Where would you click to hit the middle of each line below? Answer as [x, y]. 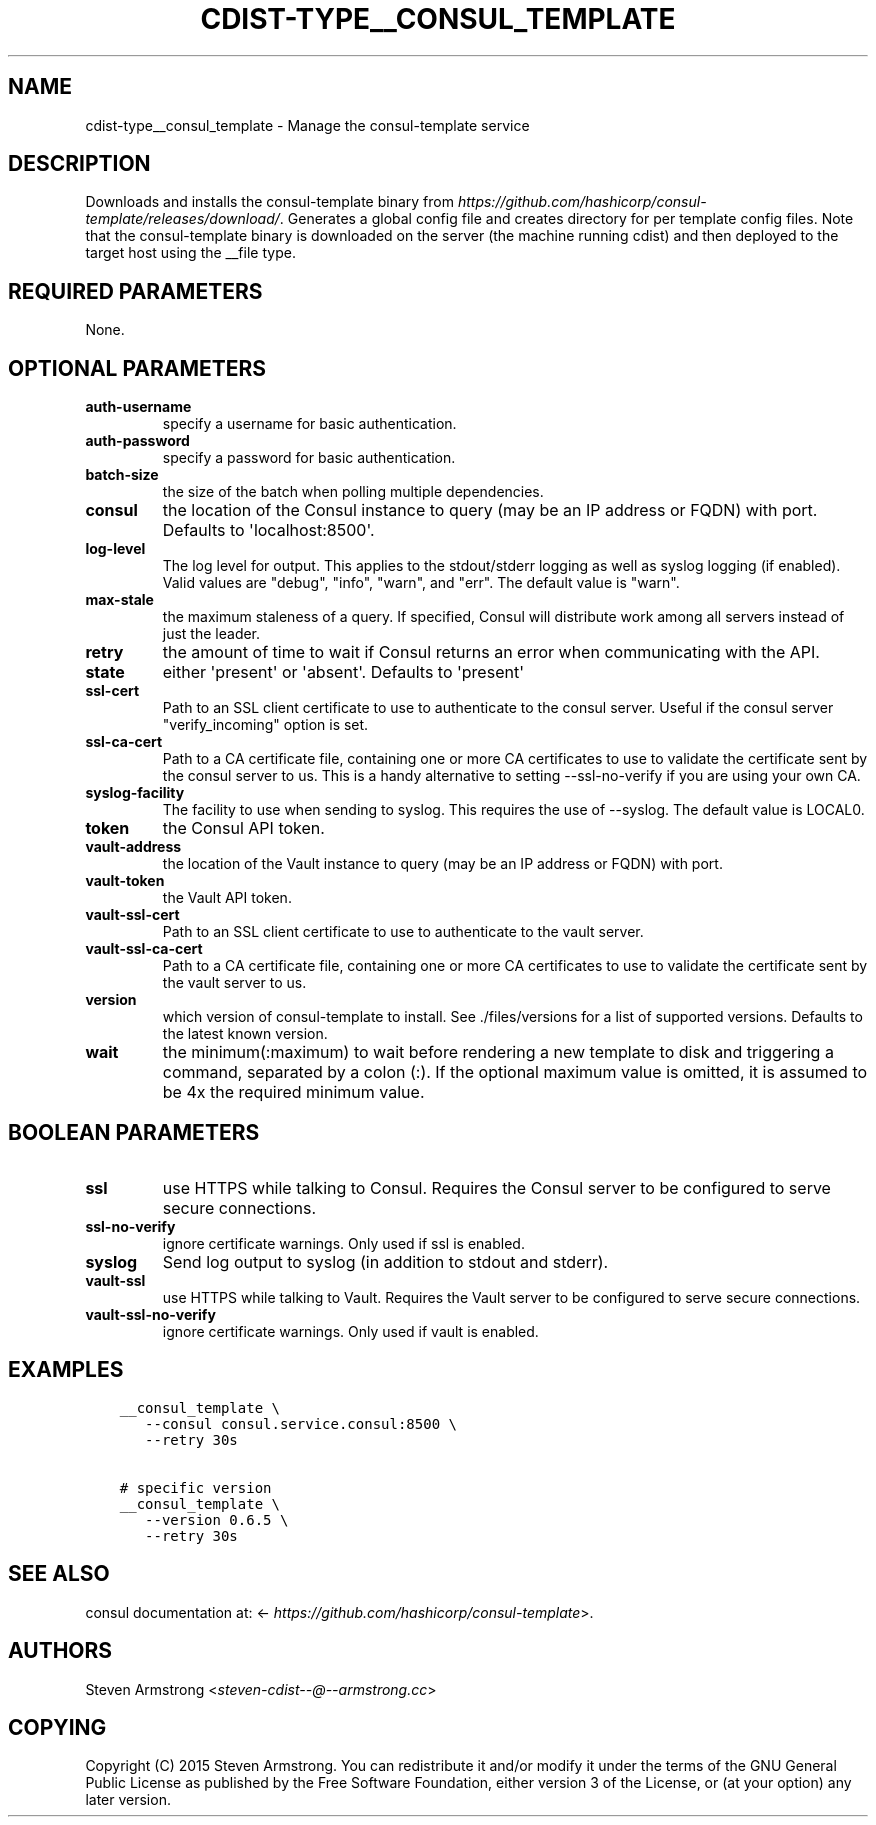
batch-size [122, 475]
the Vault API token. [227, 898]
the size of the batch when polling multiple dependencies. [353, 492]
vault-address [133, 847]
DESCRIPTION [79, 164]
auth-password [137, 441]
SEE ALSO [59, 1574]
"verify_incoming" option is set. [265, 725]
